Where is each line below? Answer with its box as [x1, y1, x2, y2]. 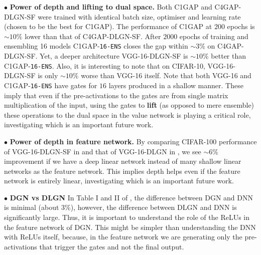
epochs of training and [179, 31, 248, 41]
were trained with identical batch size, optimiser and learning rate [38, 11, 241, 22]
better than [211, 51, 246, 61]
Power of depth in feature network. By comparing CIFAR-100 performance [10, 136, 257, 146]
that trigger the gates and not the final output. [39, 241, 184, 251]
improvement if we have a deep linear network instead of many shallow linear [4, 156, 241, 166]
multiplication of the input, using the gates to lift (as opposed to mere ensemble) [4, 100, 254, 110]
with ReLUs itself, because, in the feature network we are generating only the [4, 231, 242, 242]
